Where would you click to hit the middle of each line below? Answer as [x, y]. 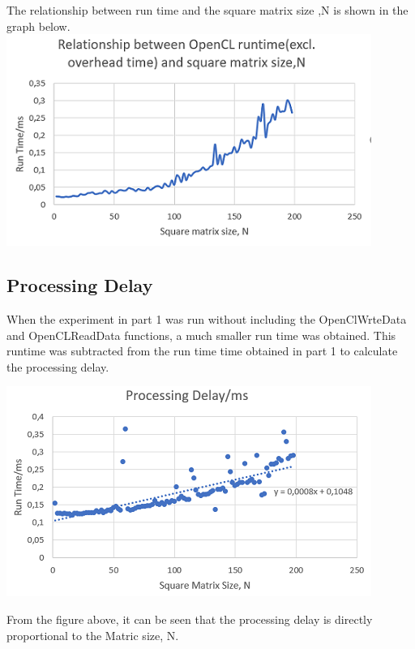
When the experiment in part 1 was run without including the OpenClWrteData [207, 318]
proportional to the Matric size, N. [93, 635]
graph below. [39, 26]
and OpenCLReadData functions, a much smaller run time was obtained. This [201, 335]
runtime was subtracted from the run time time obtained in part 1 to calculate [202, 351]
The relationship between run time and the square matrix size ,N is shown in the [207, 10]
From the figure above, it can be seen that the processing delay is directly [190, 619]
